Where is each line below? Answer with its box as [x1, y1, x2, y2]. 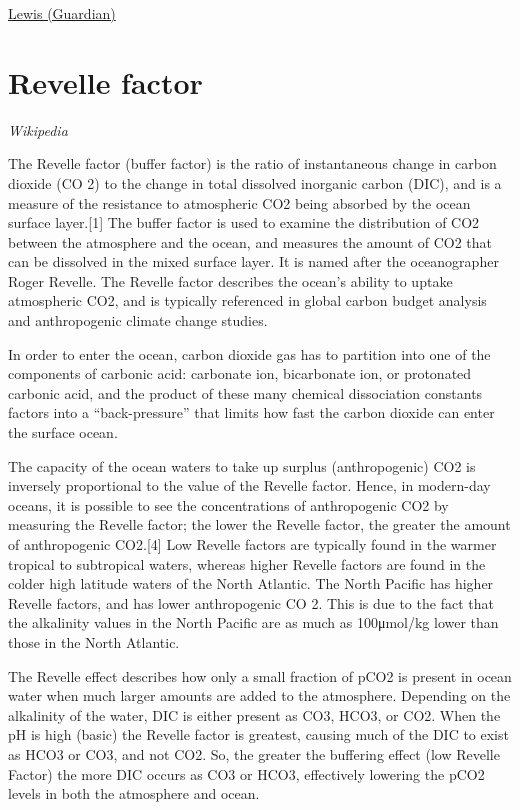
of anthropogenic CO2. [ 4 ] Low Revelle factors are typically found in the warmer [8, 534, 497, 554]
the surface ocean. [8, 422, 118, 443]
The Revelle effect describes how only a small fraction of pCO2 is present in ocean [8, 665, 512, 686]
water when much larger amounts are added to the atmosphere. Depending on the [8, 685, 511, 706]
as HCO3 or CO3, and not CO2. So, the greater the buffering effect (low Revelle [8, 743, 500, 764]
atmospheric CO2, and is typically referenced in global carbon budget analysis [8, 290, 487, 311]
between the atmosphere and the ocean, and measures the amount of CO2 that [8, 231, 493, 252]
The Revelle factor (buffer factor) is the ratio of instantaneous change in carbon [8, 153, 497, 174]
